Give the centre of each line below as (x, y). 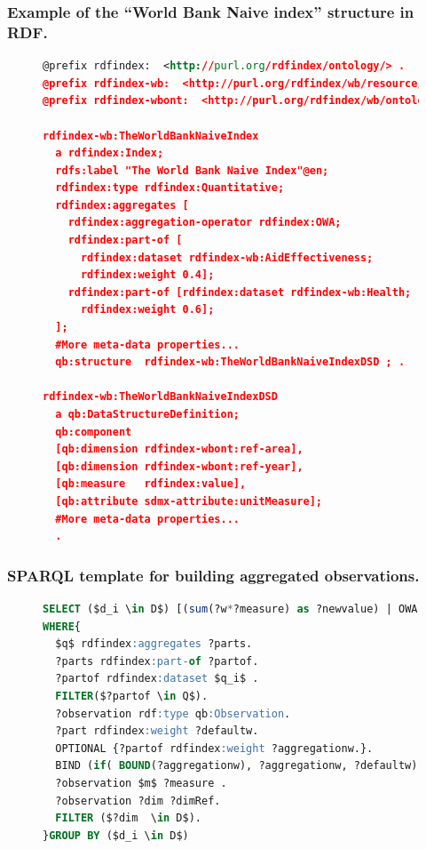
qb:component (94, 432)
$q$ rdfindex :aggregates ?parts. (154, 644)
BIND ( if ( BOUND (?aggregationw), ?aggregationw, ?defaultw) (237, 766)
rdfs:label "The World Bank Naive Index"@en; (192, 170)
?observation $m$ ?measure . (141, 783)
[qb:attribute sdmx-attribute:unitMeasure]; (189, 501)
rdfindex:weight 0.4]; (147, 275)
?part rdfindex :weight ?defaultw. (157, 731)
